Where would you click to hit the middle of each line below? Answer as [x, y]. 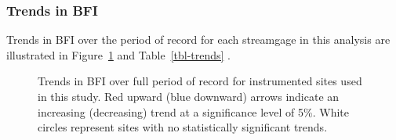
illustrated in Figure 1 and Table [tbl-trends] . [118, 54]
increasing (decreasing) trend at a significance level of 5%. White [193, 111]
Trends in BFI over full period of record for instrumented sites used [200, 81]
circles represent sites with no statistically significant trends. [183, 127]
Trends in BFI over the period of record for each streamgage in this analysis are [198, 39]
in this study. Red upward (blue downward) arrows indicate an [189, 96]
